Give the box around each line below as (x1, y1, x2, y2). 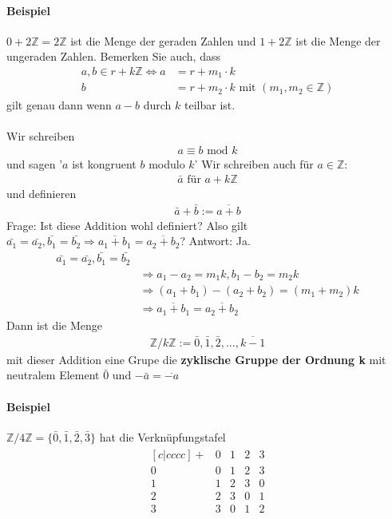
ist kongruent (72, 156, 137, 172)
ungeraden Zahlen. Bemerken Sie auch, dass (6, 48, 220, 65)
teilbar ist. (184, 96, 236, 113)
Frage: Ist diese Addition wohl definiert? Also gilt (6, 216, 248, 233)
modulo (148, 156, 185, 172)
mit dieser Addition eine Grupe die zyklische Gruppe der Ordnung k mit (6, 351, 386, 367)
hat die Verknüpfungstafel (99, 428, 226, 445)
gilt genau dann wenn (6, 96, 112, 113)
